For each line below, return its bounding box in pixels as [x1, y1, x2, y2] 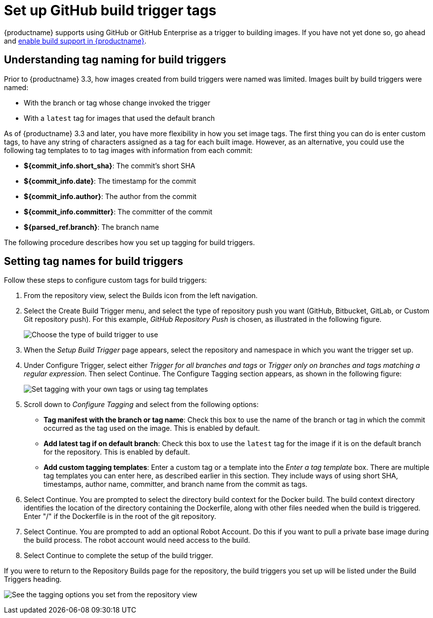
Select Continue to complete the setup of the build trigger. [24, 551, 213, 560]
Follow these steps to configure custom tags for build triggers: [4, 276, 207, 285]
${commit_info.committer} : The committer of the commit [24, 207, 213, 216]
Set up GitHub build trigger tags [4, 2, 217, 19]
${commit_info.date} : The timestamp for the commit [24, 176, 196, 185]
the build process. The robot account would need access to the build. [24, 536, 250, 545]
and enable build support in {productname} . [4, 36, 146, 45]
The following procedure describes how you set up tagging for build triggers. [4, 238, 255, 247]
